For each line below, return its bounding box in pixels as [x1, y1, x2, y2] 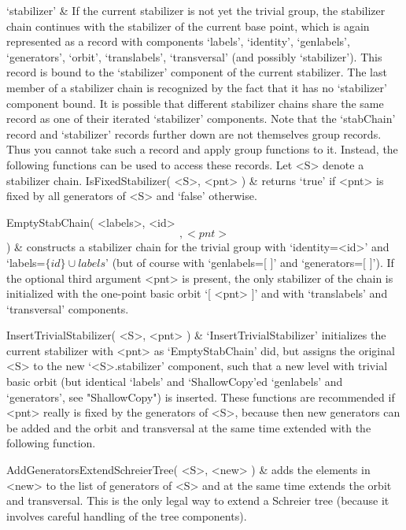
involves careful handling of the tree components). [6, 507, 247, 524]
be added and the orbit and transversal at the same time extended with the [6, 419, 371, 435]
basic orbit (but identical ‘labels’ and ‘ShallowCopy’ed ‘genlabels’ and [6, 373, 343, 390]
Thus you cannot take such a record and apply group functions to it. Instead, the [6, 141, 398, 158]
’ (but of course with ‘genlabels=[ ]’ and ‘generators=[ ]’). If [105, 254, 394, 270]
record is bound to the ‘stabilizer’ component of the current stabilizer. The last [6, 64, 387, 80]
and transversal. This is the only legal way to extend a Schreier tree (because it [6, 492, 389, 509]
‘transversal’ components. [6, 300, 129, 317]
